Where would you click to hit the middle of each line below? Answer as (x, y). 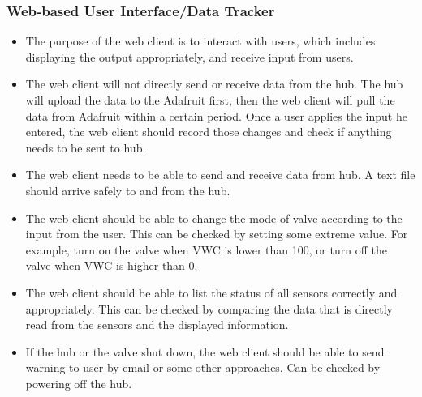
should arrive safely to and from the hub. (128, 190)
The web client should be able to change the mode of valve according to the (214, 218)
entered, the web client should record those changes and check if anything (209, 132)
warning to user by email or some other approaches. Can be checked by (203, 367)
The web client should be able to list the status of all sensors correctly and (211, 292)
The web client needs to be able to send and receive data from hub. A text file (220, 175)
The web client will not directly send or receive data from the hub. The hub (214, 84)
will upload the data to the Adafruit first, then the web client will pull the (210, 100)
